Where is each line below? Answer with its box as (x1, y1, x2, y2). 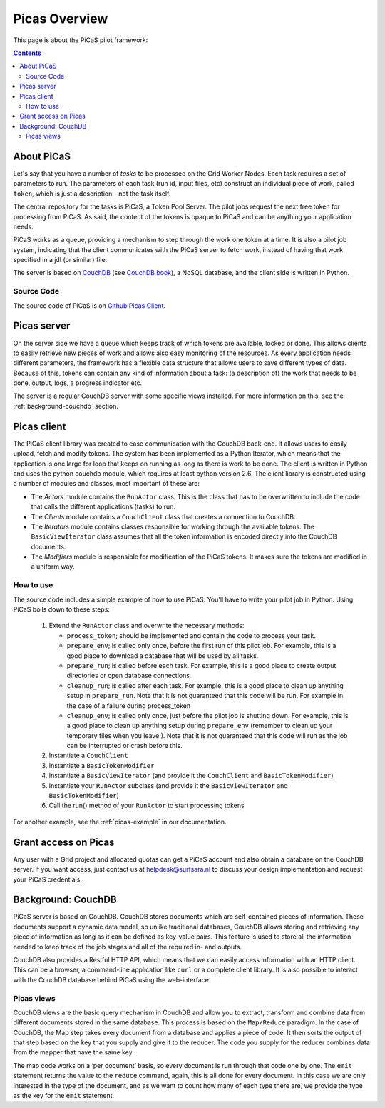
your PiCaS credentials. (13, 875, 82, 884)
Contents (13, 49, 42, 57)
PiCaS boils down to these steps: (13, 605, 111, 614)
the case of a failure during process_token (66, 701, 191, 710)
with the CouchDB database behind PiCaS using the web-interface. (13, 975, 211, 984)
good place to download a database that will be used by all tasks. (66, 651, 259, 660)
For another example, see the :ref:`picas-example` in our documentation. (13, 817, 227, 826)
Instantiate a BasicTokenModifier (48, 761, 155, 769)
